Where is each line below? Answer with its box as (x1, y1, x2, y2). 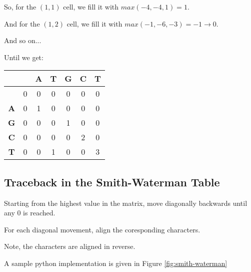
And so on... (4, 35, 41, 46)
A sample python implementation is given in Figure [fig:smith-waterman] (4, 257, 227, 268)
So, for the (4, 2, 36, 12)
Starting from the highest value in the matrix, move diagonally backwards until (4, 197, 247, 208)
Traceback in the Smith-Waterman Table (4, 174, 220, 189)
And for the (4, 18, 40, 29)
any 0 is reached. (4, 207, 55, 218)
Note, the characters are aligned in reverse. (4, 241, 135, 251)
